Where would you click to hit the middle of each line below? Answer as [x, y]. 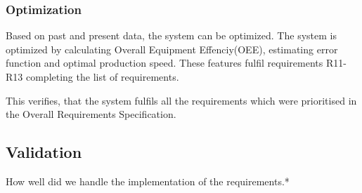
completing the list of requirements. [102, 76]
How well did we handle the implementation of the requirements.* [148, 181]
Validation [44, 152]
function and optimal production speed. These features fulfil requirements [164, 63]
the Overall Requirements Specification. [91, 114]
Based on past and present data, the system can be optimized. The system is [171, 35]
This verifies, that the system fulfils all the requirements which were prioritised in [181, 100]
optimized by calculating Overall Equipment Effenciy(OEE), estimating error [172, 49]
